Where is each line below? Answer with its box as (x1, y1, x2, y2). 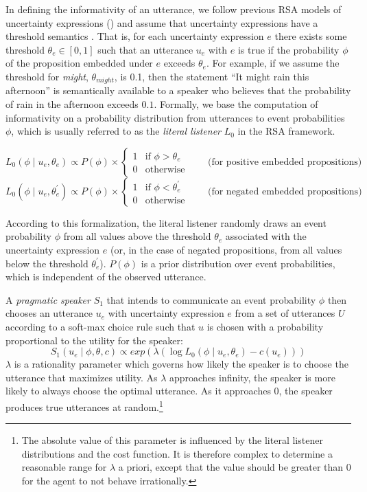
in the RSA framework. (237, 124, 335, 138)
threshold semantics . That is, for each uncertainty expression (5, 29, 264, 43)
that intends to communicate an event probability (106, 292, 316, 306)
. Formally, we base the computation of (154, 97, 318, 111)
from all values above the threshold (63, 229, 211, 243)
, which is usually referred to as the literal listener (11, 124, 222, 138)
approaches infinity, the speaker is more (169, 370, 335, 384)
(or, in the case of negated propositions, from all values (110, 242, 342, 256)
